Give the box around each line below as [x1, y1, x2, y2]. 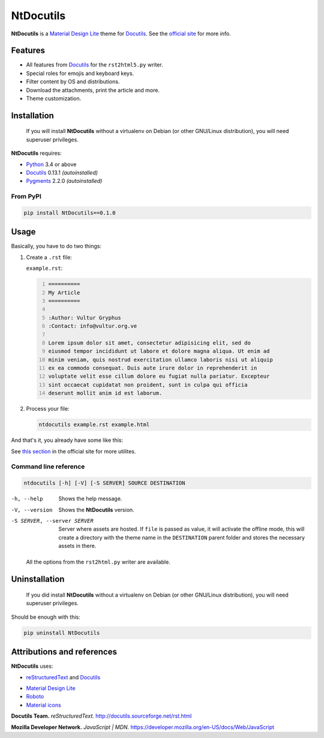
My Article [48, 289, 80, 296]
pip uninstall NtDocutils [23, 629, 100, 636]
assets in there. [58, 543, 97, 550]
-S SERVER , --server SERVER [11, 517, 94, 524]
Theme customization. [26, 95, 82, 102]
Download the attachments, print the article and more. [26, 86, 160, 94]
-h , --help [11, 495, 43, 502]
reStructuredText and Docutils [26, 673, 101, 680]
